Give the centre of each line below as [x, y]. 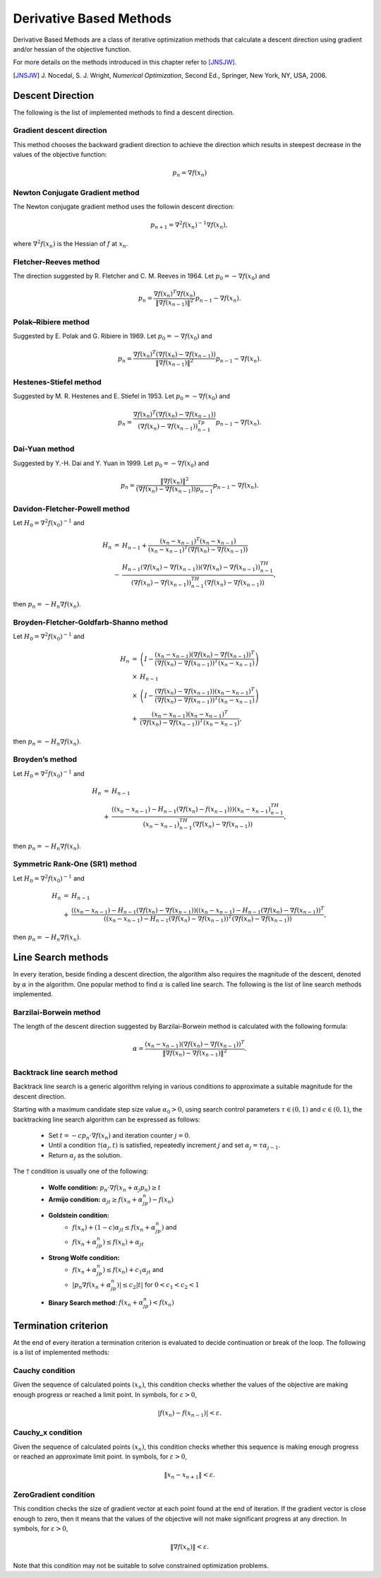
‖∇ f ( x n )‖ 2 [174, 481]
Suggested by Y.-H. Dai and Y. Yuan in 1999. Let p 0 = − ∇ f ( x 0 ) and [111, 464]
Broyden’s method [45, 760]
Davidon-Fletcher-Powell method [72, 509]
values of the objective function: [60, 155]
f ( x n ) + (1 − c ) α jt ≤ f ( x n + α [114, 1228]
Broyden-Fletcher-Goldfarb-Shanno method [91, 623]
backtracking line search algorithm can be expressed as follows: [107, 1119]
